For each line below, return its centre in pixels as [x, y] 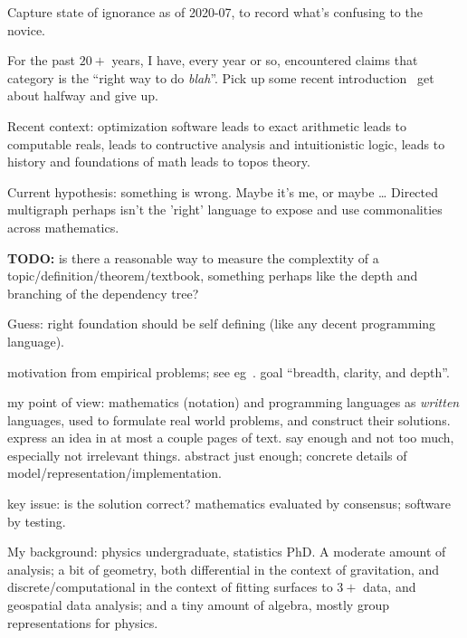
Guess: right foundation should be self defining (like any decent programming [222, 324]
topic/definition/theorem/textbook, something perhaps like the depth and [213, 276]
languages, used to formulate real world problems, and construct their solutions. [229, 419]
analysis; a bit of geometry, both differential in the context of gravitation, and [224, 569]
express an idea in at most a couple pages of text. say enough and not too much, [231, 438]
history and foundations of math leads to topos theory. [159, 162]
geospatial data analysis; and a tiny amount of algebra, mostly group [198, 605]
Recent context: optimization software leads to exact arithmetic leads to [207, 125]
